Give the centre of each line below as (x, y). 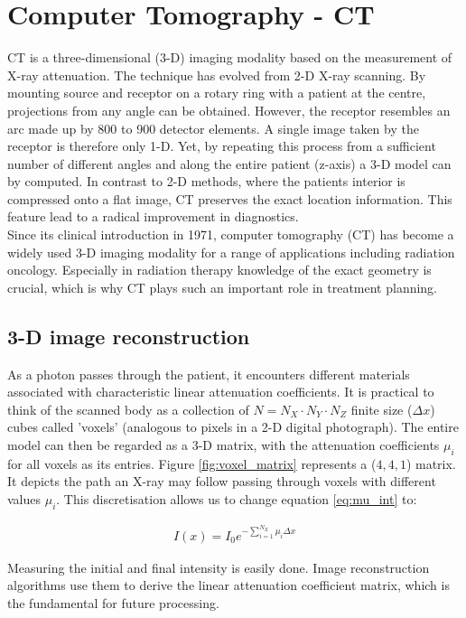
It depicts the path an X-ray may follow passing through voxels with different (222, 481)
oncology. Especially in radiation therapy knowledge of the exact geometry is (219, 270)
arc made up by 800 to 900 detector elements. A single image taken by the (213, 128)
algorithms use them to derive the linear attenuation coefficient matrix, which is (228, 585)
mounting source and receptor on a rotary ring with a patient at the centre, (217, 93)
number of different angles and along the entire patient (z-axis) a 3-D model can (229, 163)
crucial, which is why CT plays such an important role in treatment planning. (223, 287)
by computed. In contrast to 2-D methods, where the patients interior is (206, 181)
